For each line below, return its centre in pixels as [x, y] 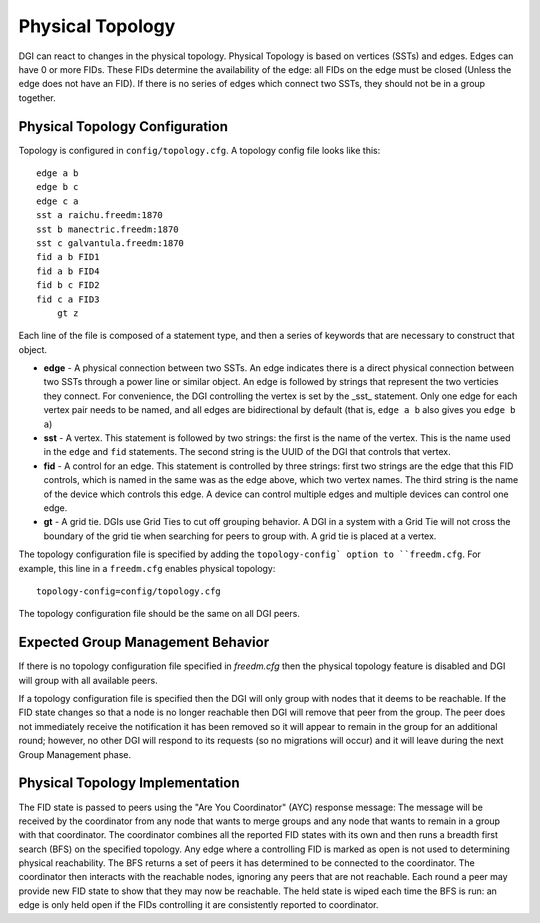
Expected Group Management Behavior [144, 642]
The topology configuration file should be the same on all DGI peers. [159, 614]
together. [37, 97]
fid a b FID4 [68, 271]
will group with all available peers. [88, 680]
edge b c [57, 187]
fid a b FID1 [68, 257]
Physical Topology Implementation [129, 783]
